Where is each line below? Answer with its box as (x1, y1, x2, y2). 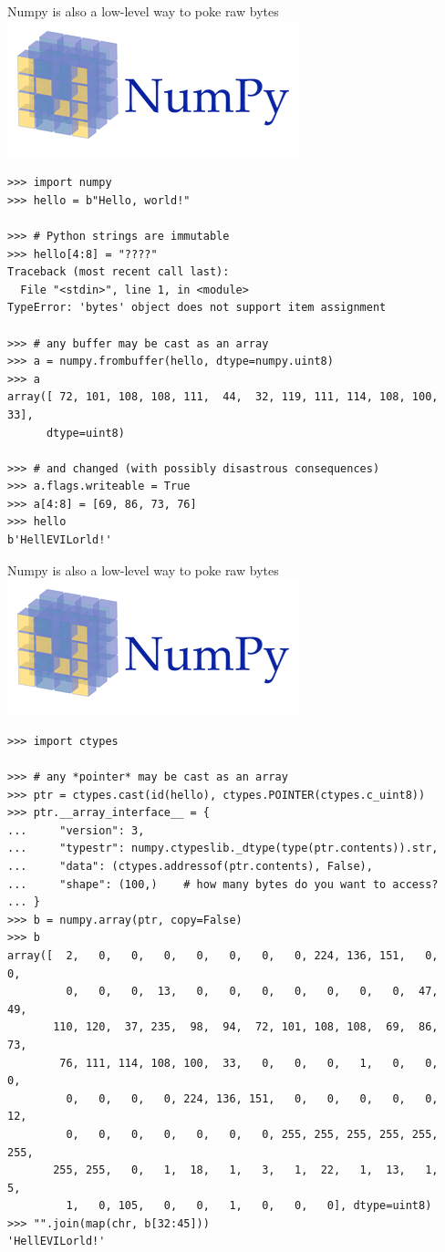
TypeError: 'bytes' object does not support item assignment (7, 301, 387, 315)
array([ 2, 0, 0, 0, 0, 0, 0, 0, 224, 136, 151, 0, (7, 948, 439, 962)
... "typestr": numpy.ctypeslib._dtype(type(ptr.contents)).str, (7, 842, 439, 855)
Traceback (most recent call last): (7, 265, 230, 279)
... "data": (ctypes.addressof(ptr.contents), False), (7, 860, 373, 873)
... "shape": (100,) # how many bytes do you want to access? (7, 877, 439, 891)
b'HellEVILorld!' (7, 533, 112, 547)
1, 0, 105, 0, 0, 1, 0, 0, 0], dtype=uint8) (66, 1199, 432, 1213)
